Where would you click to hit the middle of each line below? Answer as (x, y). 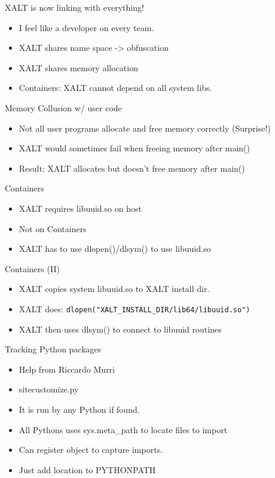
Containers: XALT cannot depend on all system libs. (115, 88)
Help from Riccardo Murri (67, 369)
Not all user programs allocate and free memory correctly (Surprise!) (145, 128)
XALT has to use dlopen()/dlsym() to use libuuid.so (115, 249)
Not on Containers (53, 228)
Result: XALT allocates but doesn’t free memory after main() (132, 168)
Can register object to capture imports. (91, 450)
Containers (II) (32, 268)
